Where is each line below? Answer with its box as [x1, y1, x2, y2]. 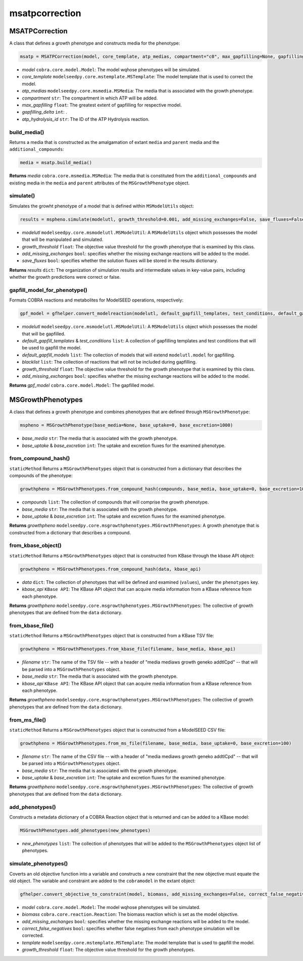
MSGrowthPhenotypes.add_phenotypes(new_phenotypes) [20, 827, 151, 833]
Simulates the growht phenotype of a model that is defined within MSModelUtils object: [9, 203, 194, 209]
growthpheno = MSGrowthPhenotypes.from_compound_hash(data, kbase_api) [20, 566, 201, 572]
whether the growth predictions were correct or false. [9, 274, 121, 280]
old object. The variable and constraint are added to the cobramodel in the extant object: [9, 878, 196, 884]
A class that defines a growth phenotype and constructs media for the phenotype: [9, 40, 180, 46]
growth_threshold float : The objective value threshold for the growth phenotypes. [22, 947, 195, 953]
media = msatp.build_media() [20, 160, 92, 166]
